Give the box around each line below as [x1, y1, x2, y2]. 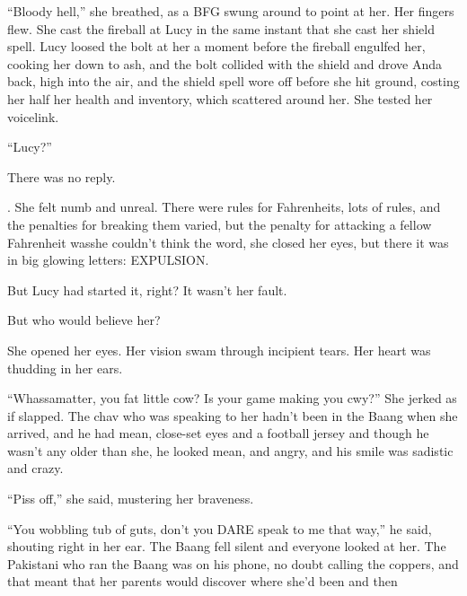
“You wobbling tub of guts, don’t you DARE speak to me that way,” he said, [7, 519, 432, 538]
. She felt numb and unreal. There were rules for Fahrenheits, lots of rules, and [7, 197, 441, 216]
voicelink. [7, 107, 59, 126]
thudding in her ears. [7, 358, 123, 377]
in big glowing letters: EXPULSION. [7, 250, 209, 269]
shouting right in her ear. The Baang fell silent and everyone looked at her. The [7, 537, 446, 556]
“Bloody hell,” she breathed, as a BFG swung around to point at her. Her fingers [7, 2, 454, 20]
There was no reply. [7, 167, 116, 186]
